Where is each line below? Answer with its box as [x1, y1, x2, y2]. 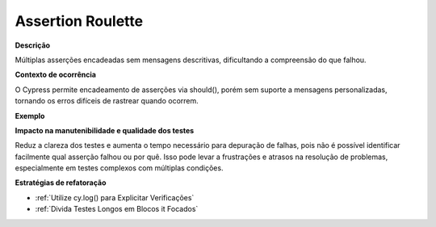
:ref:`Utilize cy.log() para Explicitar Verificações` [35, 192, 195, 202]
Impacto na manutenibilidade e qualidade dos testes [15, 125, 195, 135]
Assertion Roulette [15, 12, 144, 30]
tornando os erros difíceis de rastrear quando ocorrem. [15, 96, 199, 106]
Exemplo [15, 111, 45, 120]
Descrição [15, 40, 51, 50]
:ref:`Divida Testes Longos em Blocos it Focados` [35, 204, 199, 214]
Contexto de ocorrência [15, 69, 97, 80]
